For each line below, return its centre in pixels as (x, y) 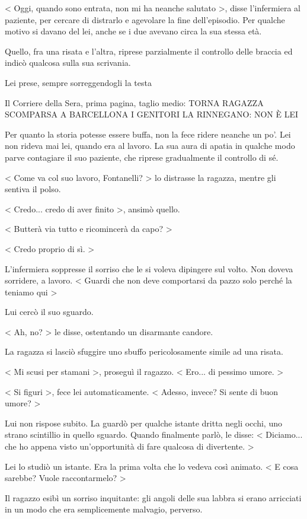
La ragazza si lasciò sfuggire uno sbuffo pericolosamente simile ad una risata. (144, 351)
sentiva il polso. (33, 189)
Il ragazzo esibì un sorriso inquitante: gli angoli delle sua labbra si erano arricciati (153, 497)
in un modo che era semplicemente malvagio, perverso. (104, 509)
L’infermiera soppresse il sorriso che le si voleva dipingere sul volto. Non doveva (149, 268)
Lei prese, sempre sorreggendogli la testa (78, 82)
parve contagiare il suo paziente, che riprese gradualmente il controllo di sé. (142, 157)
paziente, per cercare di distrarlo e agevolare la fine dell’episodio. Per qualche (145, 19)
